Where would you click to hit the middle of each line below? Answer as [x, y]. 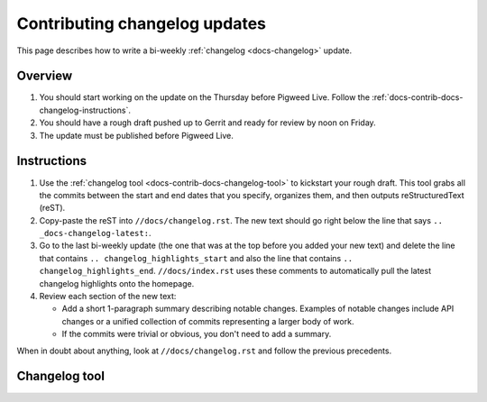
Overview [45, 76]
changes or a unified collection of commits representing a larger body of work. [208, 321]
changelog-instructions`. [85, 110]
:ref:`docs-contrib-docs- [417, 97]
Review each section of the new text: [108, 297]
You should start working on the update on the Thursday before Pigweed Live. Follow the [204, 97]
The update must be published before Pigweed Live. [136, 135]
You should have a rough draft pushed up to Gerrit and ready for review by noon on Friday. [207, 123]
